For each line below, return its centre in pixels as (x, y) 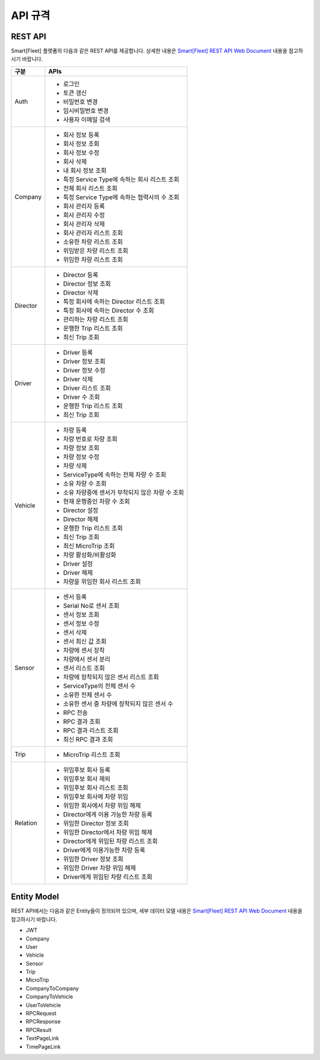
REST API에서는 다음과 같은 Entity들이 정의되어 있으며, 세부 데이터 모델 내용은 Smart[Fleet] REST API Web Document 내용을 (157, 911)
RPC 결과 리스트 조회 (91, 730)
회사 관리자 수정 (84, 215)
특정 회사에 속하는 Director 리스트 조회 (114, 301)
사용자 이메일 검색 (87, 119)
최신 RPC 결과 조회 (88, 739)
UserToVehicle (44, 1005)
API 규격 (31, 15)
